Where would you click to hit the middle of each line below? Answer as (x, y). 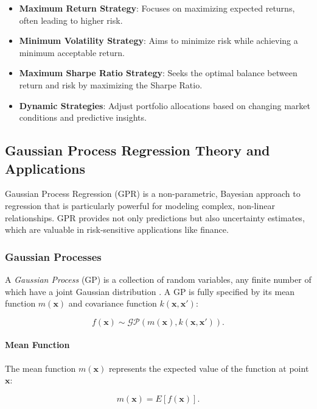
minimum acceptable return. (72, 52)
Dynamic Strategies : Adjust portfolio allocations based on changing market (165, 105)
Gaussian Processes (53, 256)
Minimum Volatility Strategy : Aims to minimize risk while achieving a (158, 41)
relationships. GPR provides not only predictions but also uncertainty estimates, (155, 217)
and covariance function (113, 303)
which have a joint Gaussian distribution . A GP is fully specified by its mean (150, 291)
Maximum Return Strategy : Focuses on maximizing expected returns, (157, 8)
